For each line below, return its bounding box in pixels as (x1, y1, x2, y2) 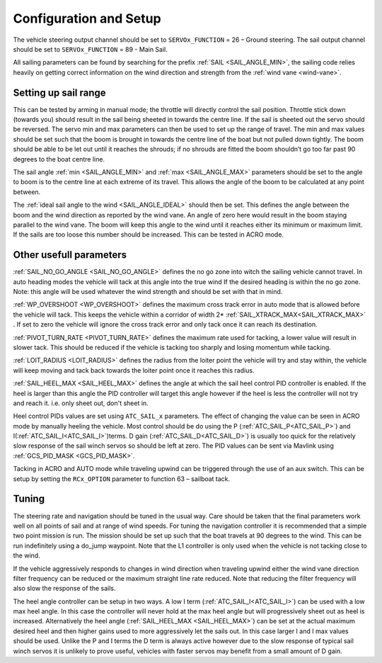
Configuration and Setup (13, 11, 162, 26)
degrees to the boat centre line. (13, 154, 105, 163)
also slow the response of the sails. (13, 584, 116, 593)
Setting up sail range (13, 86, 106, 98)
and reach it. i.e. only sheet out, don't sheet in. (13, 399, 149, 407)
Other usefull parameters (13, 249, 127, 261)
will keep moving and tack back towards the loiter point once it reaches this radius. (13, 365, 255, 375)
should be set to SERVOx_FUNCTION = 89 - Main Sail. (13, 45, 168, 53)
